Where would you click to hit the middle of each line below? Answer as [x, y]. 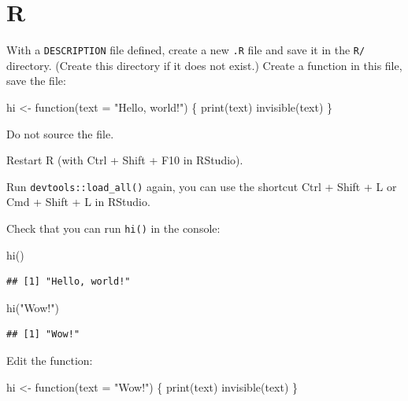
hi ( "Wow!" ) [33, 307]
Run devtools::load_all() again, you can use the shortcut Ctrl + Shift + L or [202, 186]
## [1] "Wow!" [43, 335]
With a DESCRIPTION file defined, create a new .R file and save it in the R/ [186, 50]
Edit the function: [50, 361]
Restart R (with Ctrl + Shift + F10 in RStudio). [125, 160]
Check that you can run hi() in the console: [113, 228]
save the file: [36, 81]
